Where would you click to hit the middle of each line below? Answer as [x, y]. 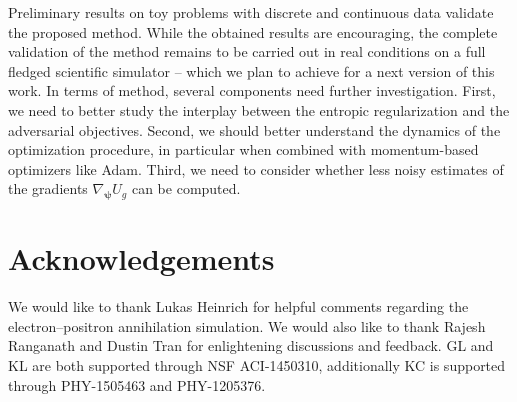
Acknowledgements [141, 258]
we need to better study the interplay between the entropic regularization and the [259, 109]
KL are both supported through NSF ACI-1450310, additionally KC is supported [257, 365]
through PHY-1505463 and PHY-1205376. [137, 384]
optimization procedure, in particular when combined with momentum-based [243, 149]
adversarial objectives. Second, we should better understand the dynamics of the [254, 129]
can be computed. [186, 188]
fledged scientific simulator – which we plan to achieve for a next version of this [251, 70]
